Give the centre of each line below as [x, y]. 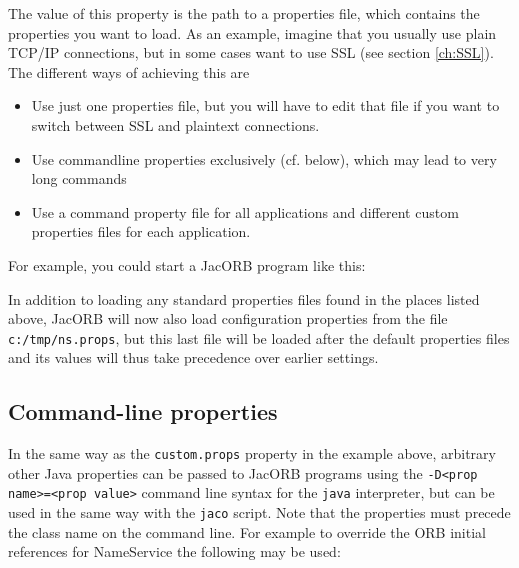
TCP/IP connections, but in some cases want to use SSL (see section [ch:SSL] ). [251, 52]
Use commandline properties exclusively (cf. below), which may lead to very [264, 158]
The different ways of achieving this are [129, 71]
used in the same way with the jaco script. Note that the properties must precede [259, 512]
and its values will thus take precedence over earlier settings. [193, 357]
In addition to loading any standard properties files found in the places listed [244, 298]
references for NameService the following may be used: [174, 551]
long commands [79, 178]
